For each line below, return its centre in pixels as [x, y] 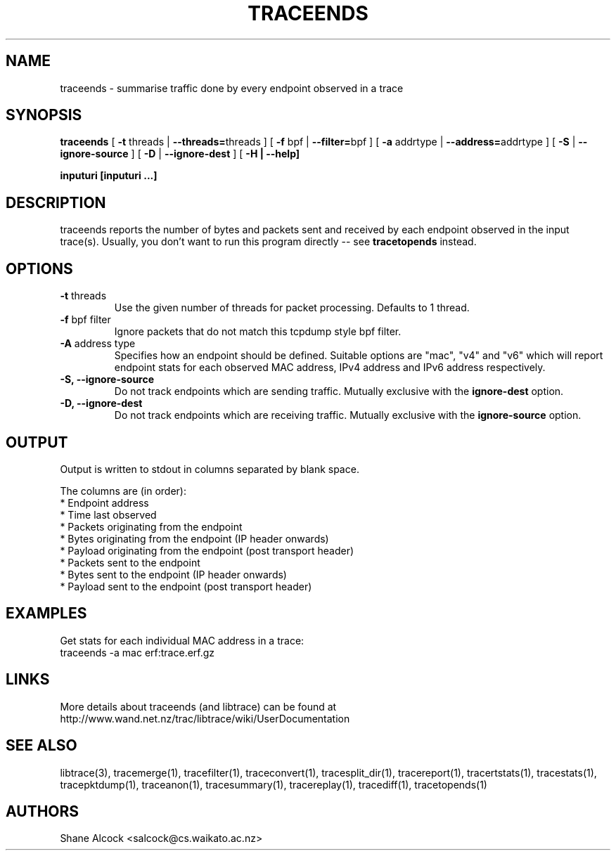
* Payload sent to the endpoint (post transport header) [186, 586]
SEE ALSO [41, 746]
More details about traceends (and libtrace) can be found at [198, 706]
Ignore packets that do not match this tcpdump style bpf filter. [258, 332]
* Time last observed [108, 514]
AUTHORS [43, 811]
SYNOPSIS [44, 115]
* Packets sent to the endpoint [130, 562]
